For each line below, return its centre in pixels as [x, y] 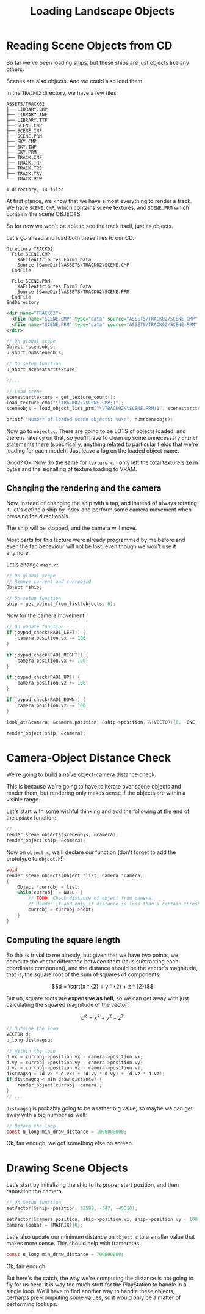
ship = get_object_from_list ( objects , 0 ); [61, 604]
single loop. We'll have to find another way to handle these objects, [91, 1291]
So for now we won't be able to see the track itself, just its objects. [90, 226]
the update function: [31, 818]
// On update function [35, 627]
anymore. [18, 552]
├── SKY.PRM [21, 152]
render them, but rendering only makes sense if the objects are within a [96, 793]
